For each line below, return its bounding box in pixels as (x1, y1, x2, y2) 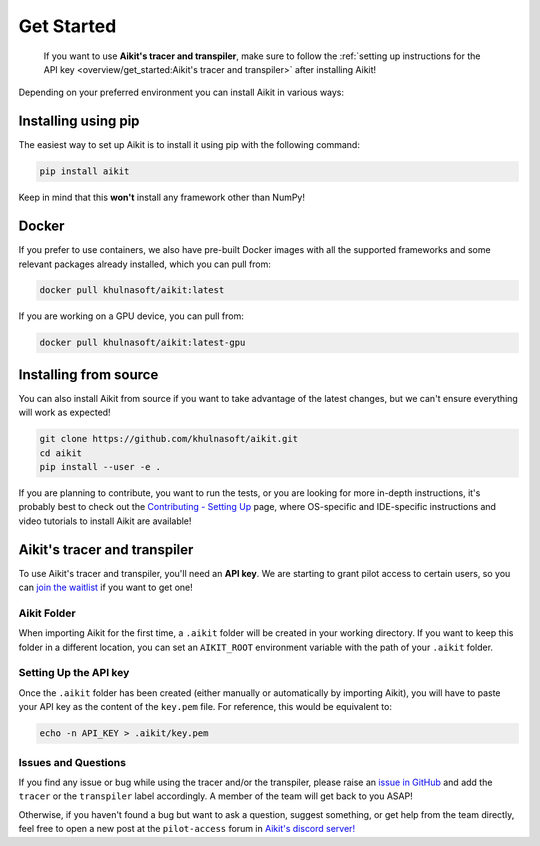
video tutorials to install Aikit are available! (18, 515, 192, 527)
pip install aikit (39, 166, 130, 177)
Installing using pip (18, 113, 140, 130)
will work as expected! (18, 406, 111, 419)
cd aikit (39, 447, 83, 459)
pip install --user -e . (39, 461, 162, 473)
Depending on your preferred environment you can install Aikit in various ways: (18, 86, 345, 99)
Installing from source (18, 366, 159, 383)
